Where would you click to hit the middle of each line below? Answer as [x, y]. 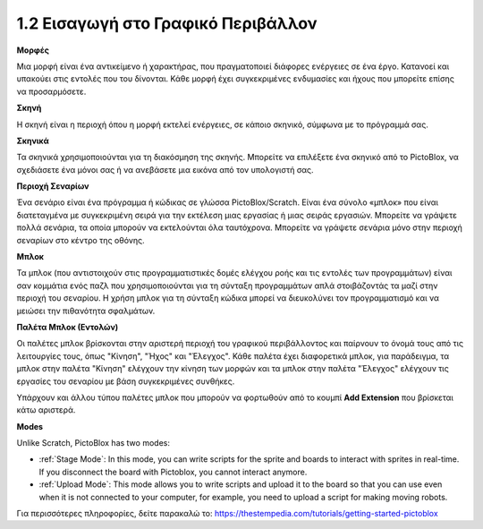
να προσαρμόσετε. [51, 91]
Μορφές [33, 50]
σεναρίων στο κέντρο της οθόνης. [80, 240]
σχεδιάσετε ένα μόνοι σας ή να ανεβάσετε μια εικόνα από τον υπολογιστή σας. [165, 169]
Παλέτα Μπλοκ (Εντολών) [68, 327]
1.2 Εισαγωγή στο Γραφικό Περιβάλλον [167, 23]
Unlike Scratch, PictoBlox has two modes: [93, 443]
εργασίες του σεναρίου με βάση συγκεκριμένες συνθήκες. [126, 381]
